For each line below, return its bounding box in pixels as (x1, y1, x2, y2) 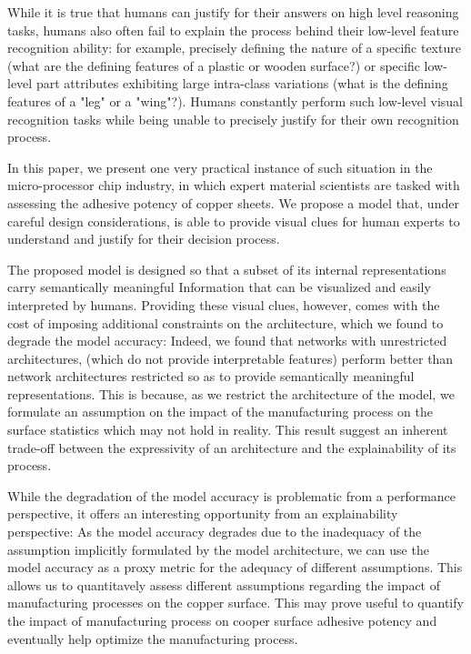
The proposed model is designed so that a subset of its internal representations (7, 259, 446, 278)
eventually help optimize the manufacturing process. (7, 629, 298, 648)
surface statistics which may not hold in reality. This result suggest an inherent (7, 420, 448, 439)
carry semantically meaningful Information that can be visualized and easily (7, 277, 431, 297)
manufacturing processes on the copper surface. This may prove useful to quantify (7, 593, 464, 612)
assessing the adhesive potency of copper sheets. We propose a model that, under (7, 193, 459, 212)
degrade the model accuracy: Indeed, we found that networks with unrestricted (7, 331, 447, 350)
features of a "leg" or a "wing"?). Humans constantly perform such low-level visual (7, 91, 463, 110)
